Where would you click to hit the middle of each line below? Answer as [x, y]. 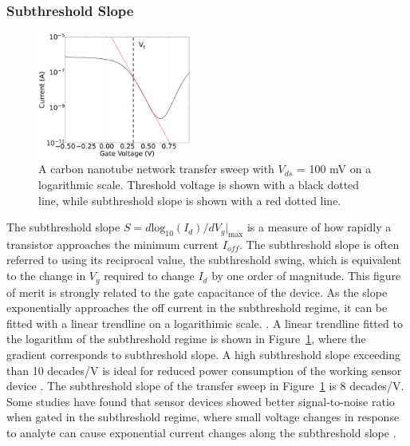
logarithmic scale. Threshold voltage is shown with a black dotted [199, 184]
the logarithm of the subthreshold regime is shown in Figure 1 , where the [186, 339]
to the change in [46, 276]
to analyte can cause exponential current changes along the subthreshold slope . [201, 432]
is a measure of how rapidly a [319, 227]
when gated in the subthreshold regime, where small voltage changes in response [203, 417]
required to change [149, 276]
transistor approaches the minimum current [113, 244]
